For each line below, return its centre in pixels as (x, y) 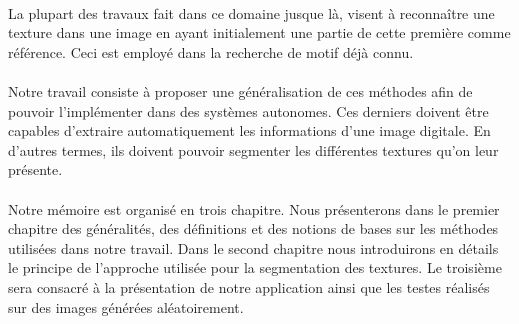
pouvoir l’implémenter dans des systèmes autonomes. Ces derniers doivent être (248, 110)
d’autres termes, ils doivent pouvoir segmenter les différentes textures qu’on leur (253, 149)
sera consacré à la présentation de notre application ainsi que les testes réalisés (249, 286)
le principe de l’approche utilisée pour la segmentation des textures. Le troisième (255, 267)
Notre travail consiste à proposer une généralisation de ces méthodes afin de (240, 90)
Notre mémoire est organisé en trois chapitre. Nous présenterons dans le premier (254, 208)
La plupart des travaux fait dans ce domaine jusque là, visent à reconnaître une (251, 12)
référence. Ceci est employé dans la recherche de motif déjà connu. (211, 51)
